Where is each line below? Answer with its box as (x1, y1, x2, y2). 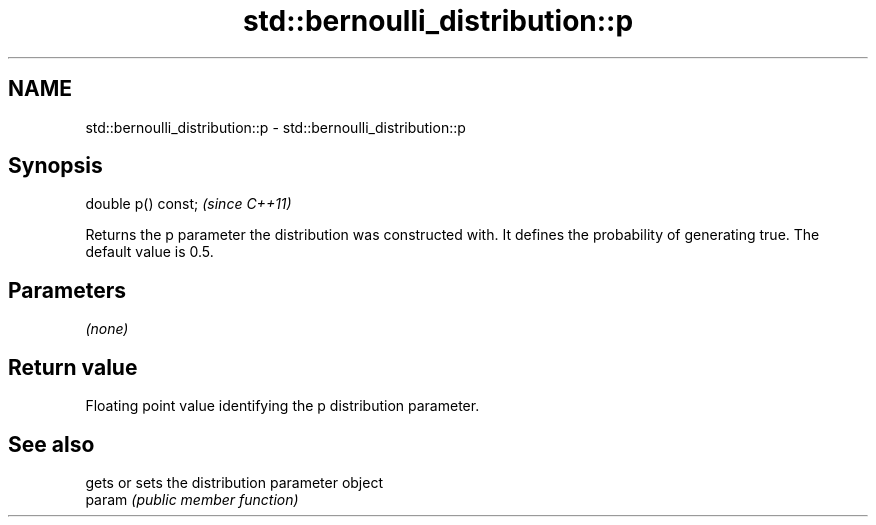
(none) (85, 320, 129, 338)
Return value (8, 354, 138, 380)
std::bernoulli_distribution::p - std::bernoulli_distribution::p (85, 118, 466, 136)
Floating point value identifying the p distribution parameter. (85, 397, 480, 415)
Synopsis (8, 153, 103, 179)
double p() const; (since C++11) (85, 195, 292, 213)
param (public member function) (85, 490, 299, 508)
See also (8, 431, 95, 457)
